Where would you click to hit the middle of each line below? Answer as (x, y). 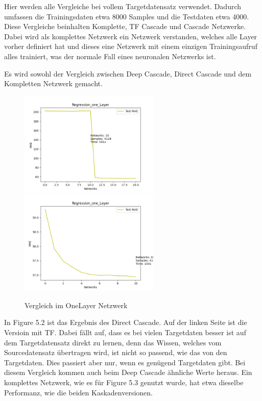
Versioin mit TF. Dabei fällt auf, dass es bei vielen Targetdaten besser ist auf (125, 332)
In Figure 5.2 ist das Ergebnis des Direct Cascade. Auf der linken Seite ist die (126, 322)
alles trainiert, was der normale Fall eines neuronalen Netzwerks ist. (110, 56)
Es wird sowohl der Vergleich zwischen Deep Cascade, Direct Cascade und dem (128, 73)
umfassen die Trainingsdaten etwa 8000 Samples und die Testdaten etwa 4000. (127, 16)
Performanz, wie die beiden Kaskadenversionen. (78, 392)
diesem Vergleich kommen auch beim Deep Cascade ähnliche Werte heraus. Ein (128, 372)
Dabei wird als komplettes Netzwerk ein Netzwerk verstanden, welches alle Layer (131, 36)
